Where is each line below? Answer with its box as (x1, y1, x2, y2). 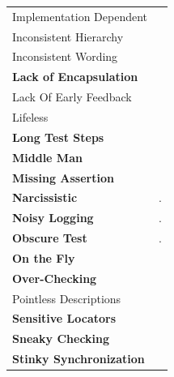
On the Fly (12, 249, 75, 266)
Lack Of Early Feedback (12, 88, 132, 105)
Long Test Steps (12, 128, 104, 145)
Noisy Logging (12, 209, 94, 226)
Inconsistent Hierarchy (12, 28, 124, 45)
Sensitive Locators (12, 310, 117, 327)
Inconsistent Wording (12, 48, 118, 65)
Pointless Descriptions (12, 289, 121, 306)
